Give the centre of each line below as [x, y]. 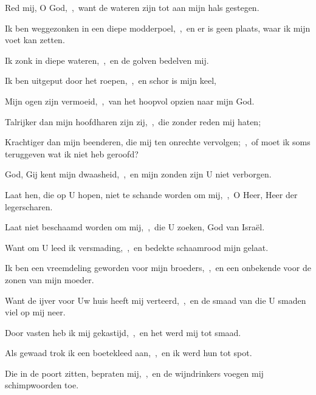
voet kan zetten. [35, 40]
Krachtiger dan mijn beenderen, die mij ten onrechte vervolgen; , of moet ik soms [158, 142]
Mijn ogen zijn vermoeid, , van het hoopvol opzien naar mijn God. [130, 101]
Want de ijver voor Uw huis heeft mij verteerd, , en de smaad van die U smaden [156, 300]
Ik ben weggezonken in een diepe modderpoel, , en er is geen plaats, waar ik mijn [158, 28]
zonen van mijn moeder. [50, 279]
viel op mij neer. [35, 312]
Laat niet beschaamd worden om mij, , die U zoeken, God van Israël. [135, 227]
